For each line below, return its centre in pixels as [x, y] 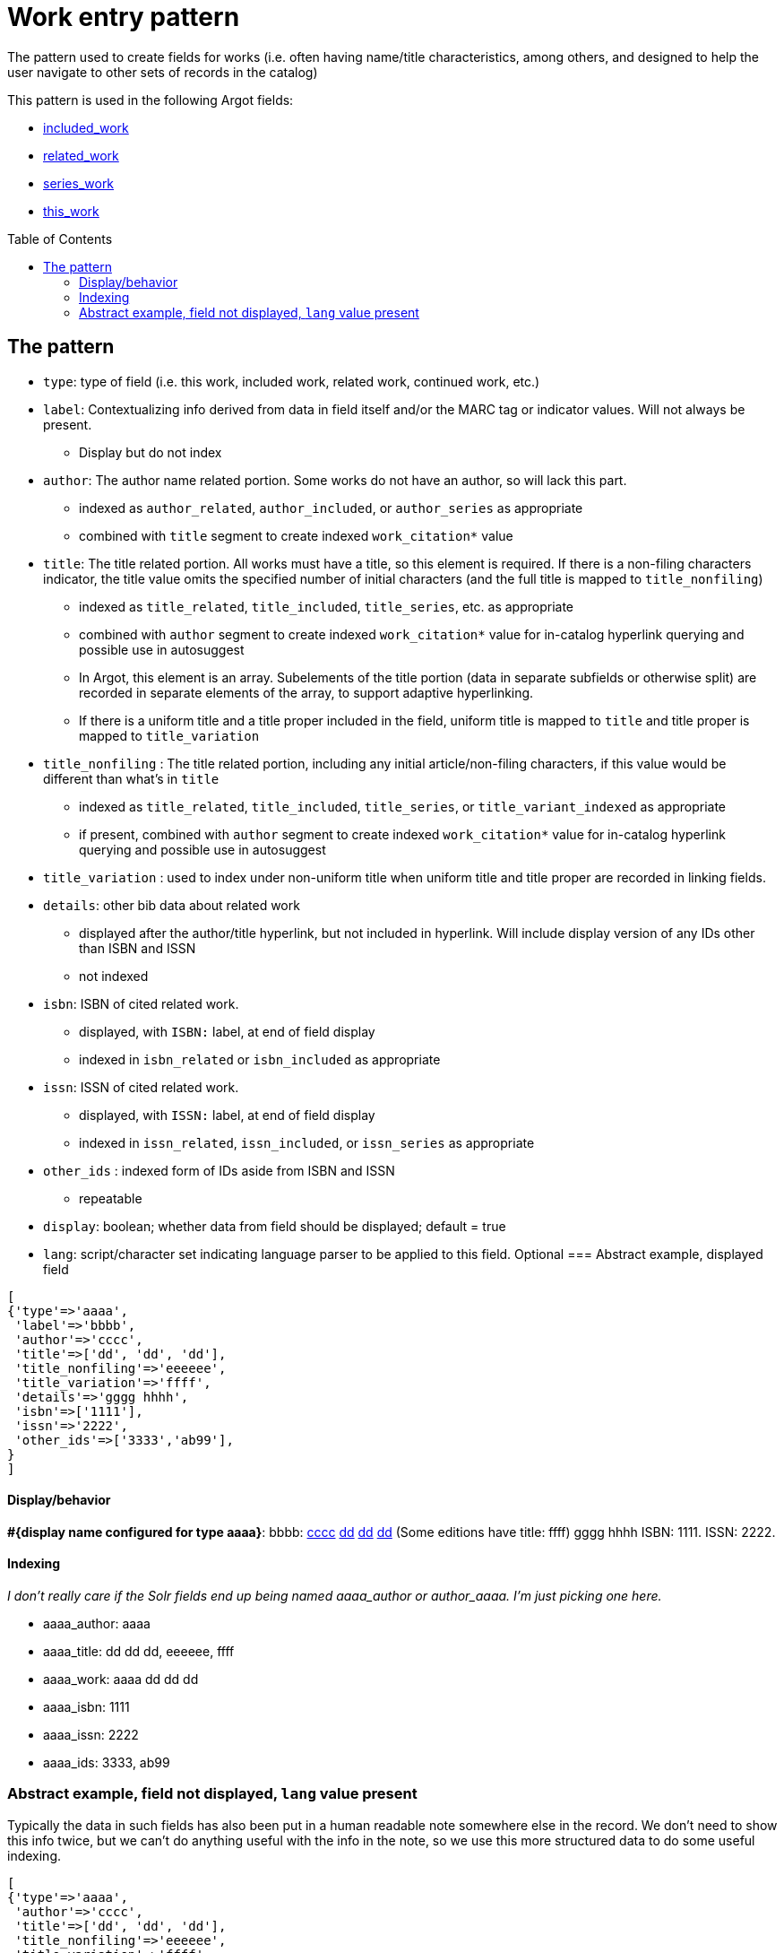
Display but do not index [151, 452]
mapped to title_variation [169, 735]
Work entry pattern [124, 17]
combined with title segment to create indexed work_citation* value [296, 535]
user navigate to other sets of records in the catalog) [163, 72]
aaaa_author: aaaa [97, 1624]
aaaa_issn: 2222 [91, 1735]
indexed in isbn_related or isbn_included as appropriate [260, 1059]
